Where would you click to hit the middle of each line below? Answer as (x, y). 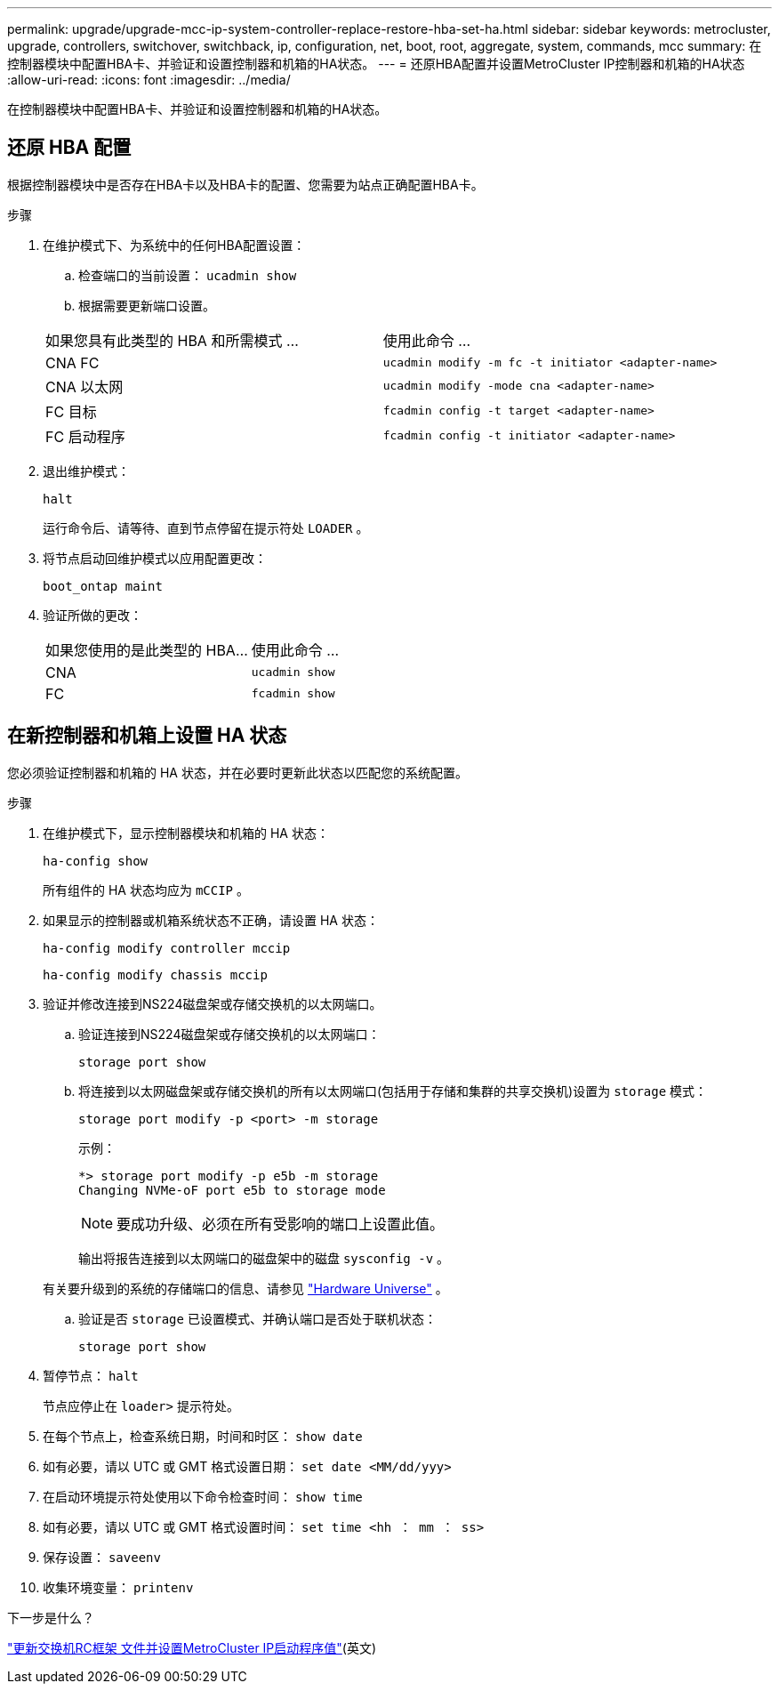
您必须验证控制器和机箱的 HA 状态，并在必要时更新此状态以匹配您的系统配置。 (237, 772)
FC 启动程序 (85, 436)
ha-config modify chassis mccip (155, 974)
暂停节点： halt (91, 1375)
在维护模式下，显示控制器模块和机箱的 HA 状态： (186, 833)
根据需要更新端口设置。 (147, 305)
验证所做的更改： (92, 615)
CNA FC (72, 362)
